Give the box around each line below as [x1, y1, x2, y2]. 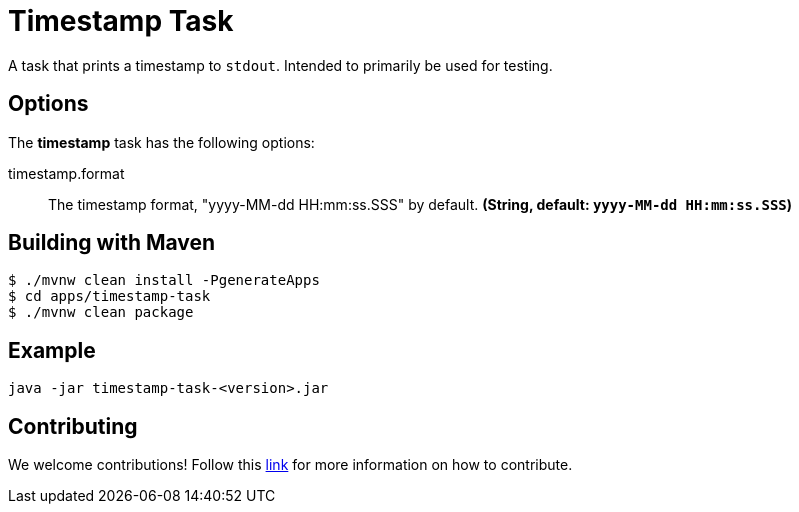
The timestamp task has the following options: [8, 133, 315, 151]
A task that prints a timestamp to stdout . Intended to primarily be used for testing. [8, 56, 553, 74]
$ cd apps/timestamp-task [8, 288, 211, 305]
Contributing [8, 413, 138, 439]
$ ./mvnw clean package [8, 304, 194, 321]
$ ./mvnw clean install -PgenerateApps [8, 272, 320, 289]
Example [8, 337, 96, 363]
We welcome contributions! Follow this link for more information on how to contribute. [8, 456, 573, 474]
